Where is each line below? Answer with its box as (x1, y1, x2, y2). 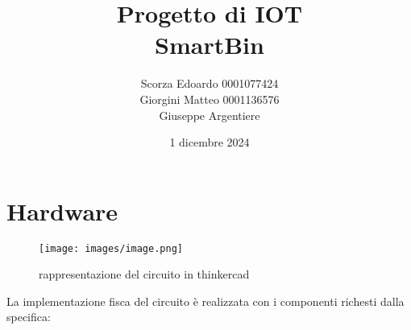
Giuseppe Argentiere (159, 106, 260, 123)
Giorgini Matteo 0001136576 (139, 90, 280, 107)
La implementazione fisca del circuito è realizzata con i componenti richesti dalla (6, 292, 405, 309)
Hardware (6, 194, 118, 227)
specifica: (6, 308, 51, 325)
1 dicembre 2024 (169, 134, 250, 151)
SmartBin (155, 28, 264, 61)
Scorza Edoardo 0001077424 (140, 75, 279, 92)
